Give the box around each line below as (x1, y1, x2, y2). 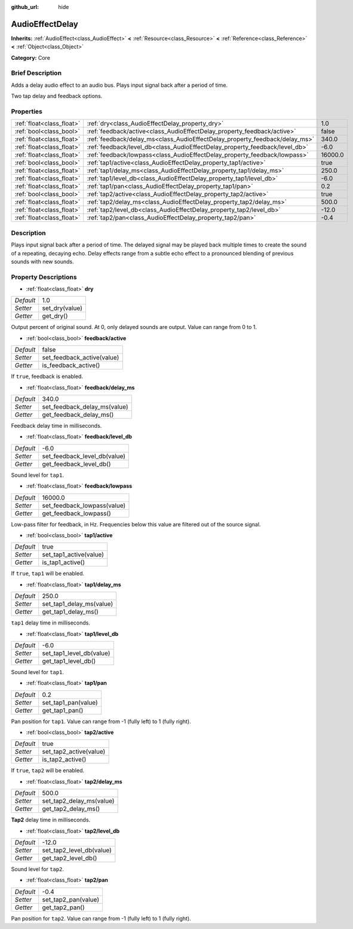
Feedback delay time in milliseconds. (11, 422, 102, 429)
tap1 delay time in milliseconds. (11, 619, 91, 626)
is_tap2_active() (42, 756, 87, 764)
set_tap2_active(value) (42, 748, 106, 756)
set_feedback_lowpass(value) (42, 501, 126, 510)
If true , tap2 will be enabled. (11, 767, 85, 774)
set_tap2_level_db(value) (42, 846, 112, 855)
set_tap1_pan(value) (42, 698, 98, 706)
